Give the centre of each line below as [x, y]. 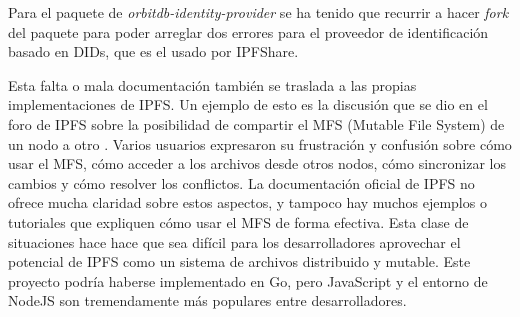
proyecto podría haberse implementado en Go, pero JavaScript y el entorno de [248, 280]
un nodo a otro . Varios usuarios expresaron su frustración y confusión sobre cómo [260, 143]
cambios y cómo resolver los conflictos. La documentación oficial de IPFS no [241, 182]
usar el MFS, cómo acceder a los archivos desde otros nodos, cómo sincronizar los [257, 163]
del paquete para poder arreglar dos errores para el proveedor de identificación [248, 31]
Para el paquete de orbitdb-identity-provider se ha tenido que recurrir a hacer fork [258, 12]
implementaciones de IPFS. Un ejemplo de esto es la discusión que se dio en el [248, 104]
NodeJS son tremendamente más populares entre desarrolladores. [207, 300]
